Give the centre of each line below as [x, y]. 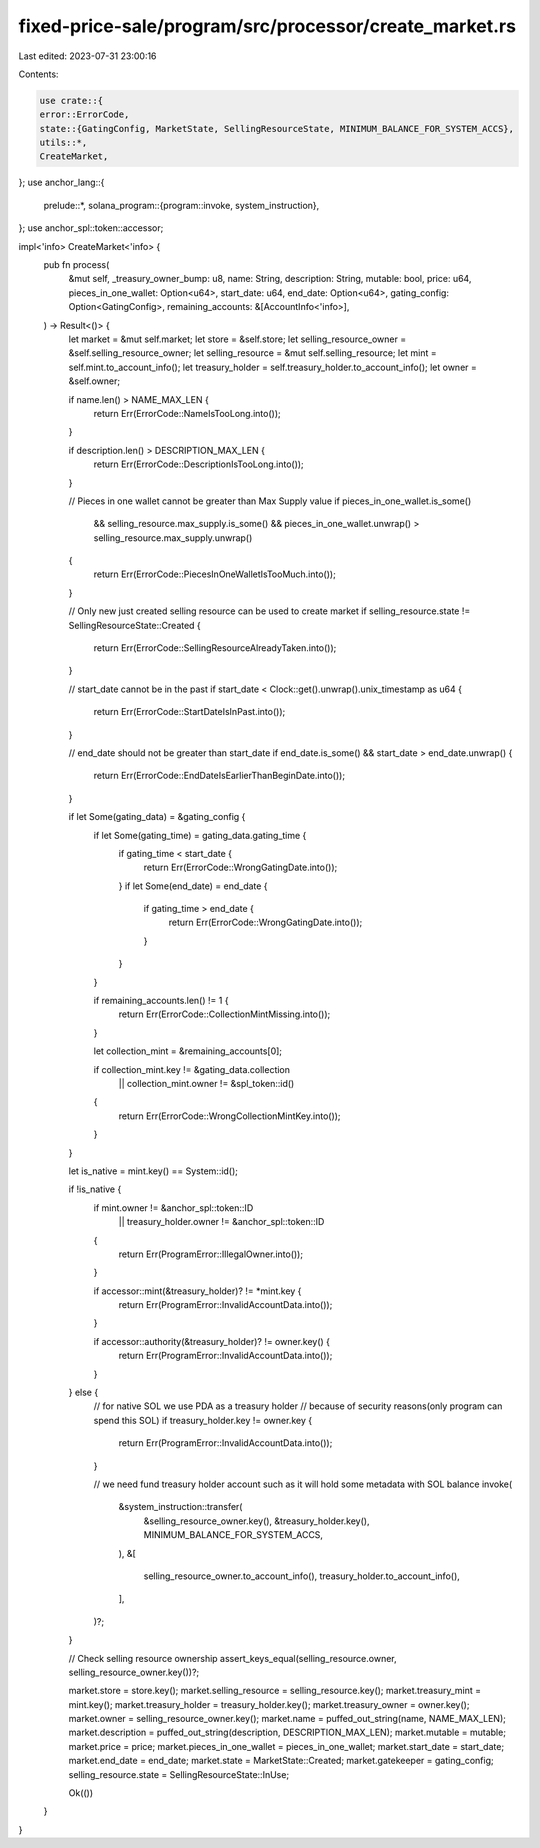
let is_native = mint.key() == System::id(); [153, 1171]
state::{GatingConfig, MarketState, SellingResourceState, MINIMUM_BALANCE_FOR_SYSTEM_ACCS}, [277, 128]
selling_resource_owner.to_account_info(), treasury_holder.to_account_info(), [301, 1576]
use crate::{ [71, 100]
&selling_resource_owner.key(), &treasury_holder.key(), [256, 1521]
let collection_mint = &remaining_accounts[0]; [188, 1051]
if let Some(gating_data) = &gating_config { [157, 817]
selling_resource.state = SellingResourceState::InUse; [179, 1774]
